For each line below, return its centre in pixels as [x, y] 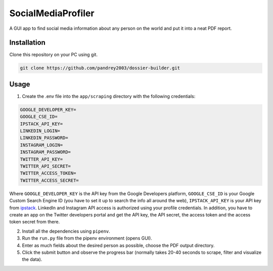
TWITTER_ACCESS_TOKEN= [48, 173]
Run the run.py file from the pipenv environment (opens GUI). [87, 238]
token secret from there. [35, 222]
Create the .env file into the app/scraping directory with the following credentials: [109, 96]
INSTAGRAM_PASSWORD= [45, 152]
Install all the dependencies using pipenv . [66, 231]
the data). [32, 259]
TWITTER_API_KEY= [41, 159]
